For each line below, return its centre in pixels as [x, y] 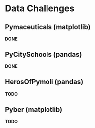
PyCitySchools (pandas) [44, 54]
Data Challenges [40, 9]
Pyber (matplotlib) [34, 110]
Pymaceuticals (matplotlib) [48, 27]
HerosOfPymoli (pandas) [44, 82]
